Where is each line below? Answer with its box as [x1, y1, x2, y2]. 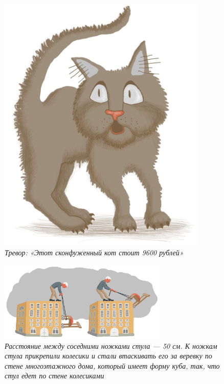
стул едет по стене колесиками [5, 370, 104, 381]
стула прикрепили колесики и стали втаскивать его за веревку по [5, 350, 212, 361]
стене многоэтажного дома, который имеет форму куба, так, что [5, 360, 220, 371]
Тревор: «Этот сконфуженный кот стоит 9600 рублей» [5, 247, 184, 258]
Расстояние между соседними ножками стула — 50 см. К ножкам [5, 340, 217, 351]
